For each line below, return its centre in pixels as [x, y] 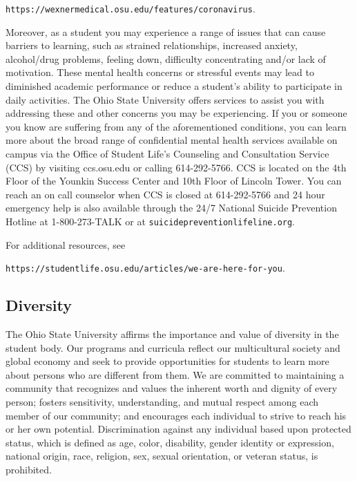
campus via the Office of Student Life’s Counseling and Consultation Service [167, 153]
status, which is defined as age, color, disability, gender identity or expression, [170, 442]
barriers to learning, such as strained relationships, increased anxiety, [152, 45]
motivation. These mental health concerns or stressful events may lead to [160, 72]
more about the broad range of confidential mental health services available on [172, 140]
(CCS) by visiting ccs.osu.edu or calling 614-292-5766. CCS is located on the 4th [176, 167]
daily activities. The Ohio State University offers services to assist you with [165, 99]
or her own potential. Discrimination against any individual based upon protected [178, 429]
